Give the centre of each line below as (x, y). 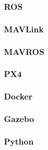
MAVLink (24, 29)
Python (19, 141)
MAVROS (24, 51)
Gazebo (19, 119)
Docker (18, 96)
